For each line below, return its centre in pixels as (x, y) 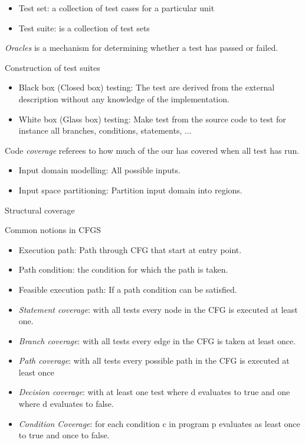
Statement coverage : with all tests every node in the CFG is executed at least (158, 309)
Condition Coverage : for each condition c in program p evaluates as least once (159, 423)
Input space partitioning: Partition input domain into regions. (130, 190)
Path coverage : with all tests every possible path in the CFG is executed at (154, 360)
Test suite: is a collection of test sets (84, 28)
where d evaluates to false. (66, 404)
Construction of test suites (53, 67)
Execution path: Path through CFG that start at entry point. (130, 249)
